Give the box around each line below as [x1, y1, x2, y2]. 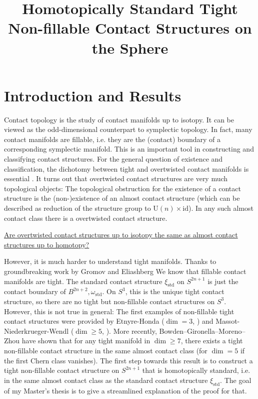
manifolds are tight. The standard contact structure [4, 276, 162, 286]
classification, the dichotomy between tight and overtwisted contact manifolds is [4, 163, 249, 174]
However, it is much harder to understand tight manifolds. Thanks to [4, 256, 216, 267]
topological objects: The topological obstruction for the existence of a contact [4, 183, 241, 193]
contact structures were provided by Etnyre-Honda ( [4, 316, 164, 326]
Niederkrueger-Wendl [4, 325, 69, 336]
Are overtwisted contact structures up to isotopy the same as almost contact [4, 229, 238, 240]
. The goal [220, 374, 251, 385]
